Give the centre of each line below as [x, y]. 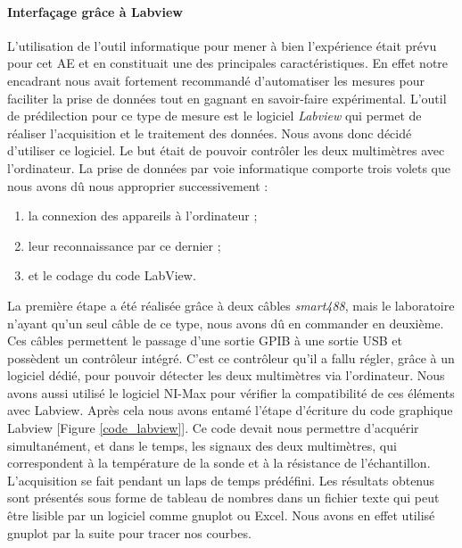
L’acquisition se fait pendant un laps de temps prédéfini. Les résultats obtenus [221, 480]
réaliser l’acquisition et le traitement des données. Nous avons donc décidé [210, 133]
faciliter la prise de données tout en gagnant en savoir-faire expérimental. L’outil [227, 98]
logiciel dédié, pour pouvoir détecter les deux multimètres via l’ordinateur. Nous [226, 375]
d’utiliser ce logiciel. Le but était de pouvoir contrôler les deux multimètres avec [226, 150]
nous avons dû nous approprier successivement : [138, 185]
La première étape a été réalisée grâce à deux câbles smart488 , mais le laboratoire [231, 305]
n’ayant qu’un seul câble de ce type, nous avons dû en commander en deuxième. [226, 323]
